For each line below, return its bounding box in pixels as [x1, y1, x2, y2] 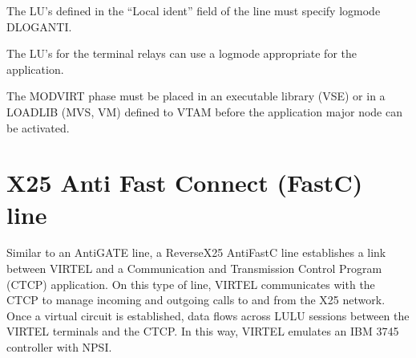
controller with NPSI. [6, 339, 112, 356]
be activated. [6, 119, 70, 136]
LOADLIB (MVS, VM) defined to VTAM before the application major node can [6, 103, 403, 120]
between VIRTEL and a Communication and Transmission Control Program [6, 260, 382, 277]
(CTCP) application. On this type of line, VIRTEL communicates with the [6, 275, 375, 292]
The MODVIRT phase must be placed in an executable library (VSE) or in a [6, 87, 386, 104]
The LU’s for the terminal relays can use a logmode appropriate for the [6, 45, 357, 62]
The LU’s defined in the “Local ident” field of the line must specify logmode [6, 2, 381, 18]
